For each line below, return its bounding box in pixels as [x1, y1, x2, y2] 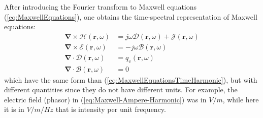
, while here [222, 94, 259, 104]
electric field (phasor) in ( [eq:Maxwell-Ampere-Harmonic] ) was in [4, 94, 207, 104]
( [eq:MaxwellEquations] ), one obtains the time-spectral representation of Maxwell [4, 11, 257, 22]
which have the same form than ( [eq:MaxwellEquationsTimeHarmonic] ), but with [4, 74, 257, 85]
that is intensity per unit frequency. [55, 104, 166, 114]
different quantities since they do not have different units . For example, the [4, 84, 238, 95]
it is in [4, 104, 24, 114]
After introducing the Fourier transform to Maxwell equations [4, 2, 197, 12]
